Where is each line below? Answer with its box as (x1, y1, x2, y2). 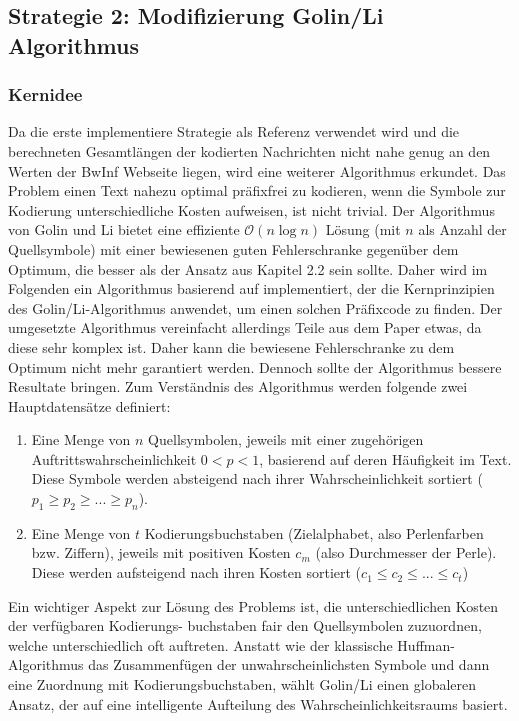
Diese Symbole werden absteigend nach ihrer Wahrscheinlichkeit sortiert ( (31, 468, 483, 489)
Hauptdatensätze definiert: (8, 395, 171, 416)
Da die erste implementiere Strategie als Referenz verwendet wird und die (8, 121, 460, 142)
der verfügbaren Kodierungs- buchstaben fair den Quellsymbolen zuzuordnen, (8, 615, 482, 636)
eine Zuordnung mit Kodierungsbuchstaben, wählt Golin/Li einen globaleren (8, 674, 477, 695)
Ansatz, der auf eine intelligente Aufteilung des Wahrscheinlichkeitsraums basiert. (8, 693, 508, 714)
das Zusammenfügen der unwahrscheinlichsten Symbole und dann (88, 654, 490, 675)
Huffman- (397, 634, 455, 655)
